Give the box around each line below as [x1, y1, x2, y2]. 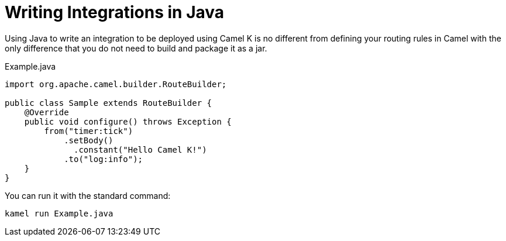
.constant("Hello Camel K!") [74, 144, 207, 154]
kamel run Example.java [5, 208, 113, 218]
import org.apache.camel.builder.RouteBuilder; [5, 79, 227, 89]
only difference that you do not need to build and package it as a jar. [5, 43, 267, 53]
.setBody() [64, 135, 113, 145]
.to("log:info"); [64, 154, 143, 164]
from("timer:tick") [44, 126, 133, 136]
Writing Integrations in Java [5, 2, 225, 22]
